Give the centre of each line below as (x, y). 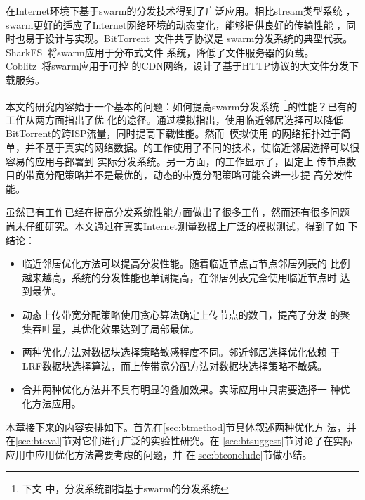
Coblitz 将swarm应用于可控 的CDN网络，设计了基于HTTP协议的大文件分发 (177, 66)
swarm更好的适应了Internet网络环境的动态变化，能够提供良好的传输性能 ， (176, 24)
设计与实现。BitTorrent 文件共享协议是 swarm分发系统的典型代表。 (199, 38)
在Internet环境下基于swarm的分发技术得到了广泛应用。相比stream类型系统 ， (181, 11)
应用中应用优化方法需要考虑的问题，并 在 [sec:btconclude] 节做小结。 (159, 454)
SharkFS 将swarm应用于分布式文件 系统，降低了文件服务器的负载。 (160, 52)
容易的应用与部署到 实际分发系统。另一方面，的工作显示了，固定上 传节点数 (181, 161)
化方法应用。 (52, 403)
